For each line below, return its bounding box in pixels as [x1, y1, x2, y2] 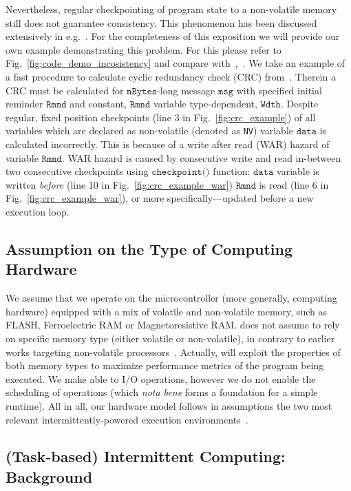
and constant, [70, 96, 127, 111]
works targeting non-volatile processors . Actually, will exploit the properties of [6, 344, 341, 359]
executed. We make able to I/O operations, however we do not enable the [6, 371, 316, 386]
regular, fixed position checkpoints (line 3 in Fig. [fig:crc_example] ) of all [6, 109, 316, 124]
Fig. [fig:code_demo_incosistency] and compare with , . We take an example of [6, 56, 345, 70]
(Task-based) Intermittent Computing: [6, 446, 286, 467]
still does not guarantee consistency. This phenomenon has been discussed [6, 15, 317, 30]
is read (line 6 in [259, 177, 329, 191]
